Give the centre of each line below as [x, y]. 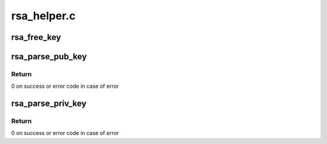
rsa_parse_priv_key [49, 104]
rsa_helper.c [43, 16]
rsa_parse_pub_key [49, 57]
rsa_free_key [36, 37]
